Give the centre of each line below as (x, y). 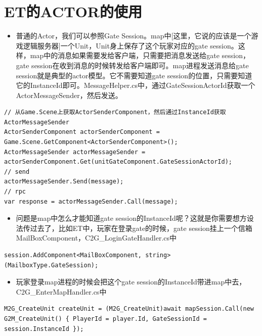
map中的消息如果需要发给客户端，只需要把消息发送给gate (125, 55)
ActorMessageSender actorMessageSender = (75, 152)
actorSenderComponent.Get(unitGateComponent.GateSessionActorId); (118, 162)
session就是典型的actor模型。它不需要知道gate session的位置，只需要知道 (134, 75)
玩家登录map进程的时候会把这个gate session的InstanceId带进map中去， (131, 282)
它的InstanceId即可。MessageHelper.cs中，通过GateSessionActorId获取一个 (136, 85)
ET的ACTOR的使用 (73, 11)
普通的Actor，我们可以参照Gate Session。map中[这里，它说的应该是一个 (134, 36)
